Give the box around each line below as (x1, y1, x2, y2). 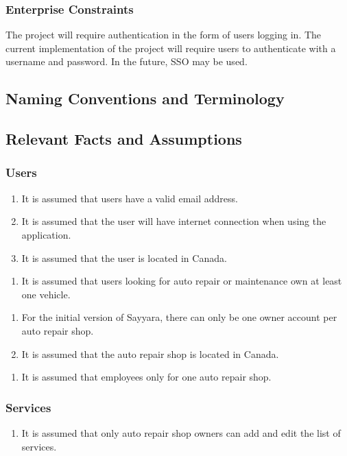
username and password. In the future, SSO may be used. (5, 54, 248, 69)
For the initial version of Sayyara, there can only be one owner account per (21, 310, 337, 324)
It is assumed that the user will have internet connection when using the (21, 214, 326, 228)
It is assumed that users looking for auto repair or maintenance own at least (21, 274, 342, 288)
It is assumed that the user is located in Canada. (21, 250, 227, 265)
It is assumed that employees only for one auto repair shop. (21, 370, 272, 384)
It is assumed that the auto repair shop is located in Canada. (21, 346, 279, 361)
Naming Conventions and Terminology (5, 88, 285, 109)
